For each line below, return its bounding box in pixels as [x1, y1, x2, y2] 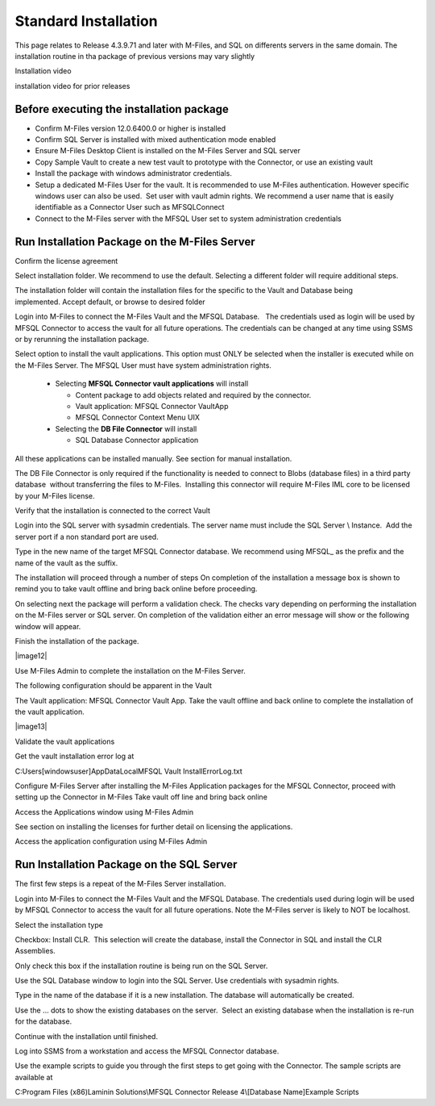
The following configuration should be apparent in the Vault [14, 681, 213, 691]
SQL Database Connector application [75, 436, 199, 445]
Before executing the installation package [14, 102, 230, 116]
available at [14, 1072, 53, 1082]
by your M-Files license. [14, 490, 95, 500]
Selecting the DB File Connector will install [55, 424, 197, 433]
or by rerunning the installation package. [14, 335, 149, 344]
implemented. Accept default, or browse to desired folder [14, 297, 205, 307]
